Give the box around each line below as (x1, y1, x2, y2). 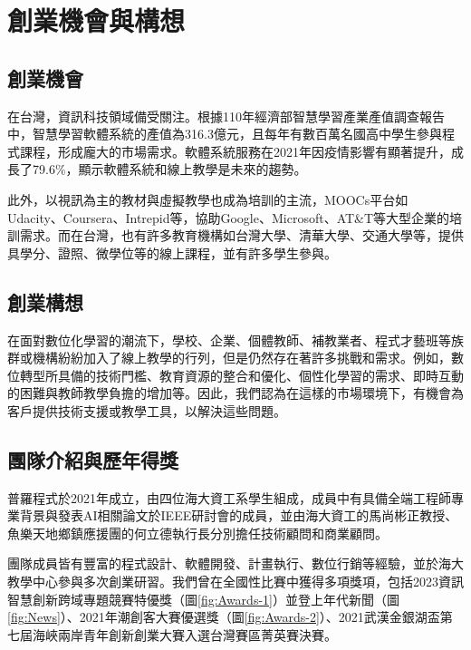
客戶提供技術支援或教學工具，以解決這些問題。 (7, 401, 286, 420)
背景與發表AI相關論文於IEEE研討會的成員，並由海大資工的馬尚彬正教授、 (19, 506, 458, 525)
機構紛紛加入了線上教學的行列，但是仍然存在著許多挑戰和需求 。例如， (32, 348, 451, 367)
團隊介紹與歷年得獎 (7, 445, 178, 473)
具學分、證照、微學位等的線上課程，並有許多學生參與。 (7, 243, 337, 262)
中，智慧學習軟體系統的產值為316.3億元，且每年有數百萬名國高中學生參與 (7, 124, 442, 143)
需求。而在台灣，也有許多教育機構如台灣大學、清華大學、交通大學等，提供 (19, 226, 464, 245)
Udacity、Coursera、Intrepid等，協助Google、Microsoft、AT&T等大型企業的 (7, 208, 450, 227)
